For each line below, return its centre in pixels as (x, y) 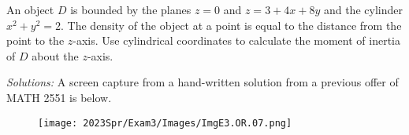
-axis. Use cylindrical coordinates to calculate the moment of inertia (236, 40)
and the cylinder (363, 9)
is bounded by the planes (131, 9)
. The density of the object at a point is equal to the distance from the (231, 25)
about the (55, 55)
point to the (35, 40)
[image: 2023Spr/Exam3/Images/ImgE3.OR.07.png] (165, 123)
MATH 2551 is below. (59, 97)
